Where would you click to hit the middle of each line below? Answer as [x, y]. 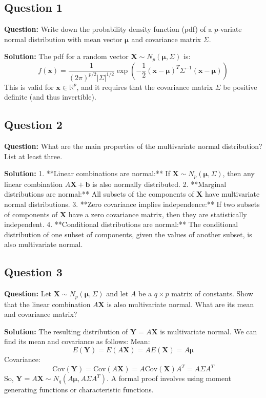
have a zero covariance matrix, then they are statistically [158, 214]
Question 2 [33, 125]
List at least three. [33, 156]
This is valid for [29, 87]
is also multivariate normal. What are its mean [180, 304]
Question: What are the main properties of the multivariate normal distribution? [133, 146]
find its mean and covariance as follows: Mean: [77, 341]
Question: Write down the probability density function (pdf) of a [108, 29]
